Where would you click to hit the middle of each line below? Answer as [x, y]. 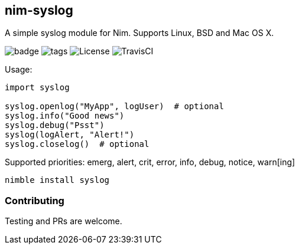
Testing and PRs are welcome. [64, 221]
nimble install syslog [57, 180]
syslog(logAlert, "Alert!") [70, 135]
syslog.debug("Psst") [55, 125]
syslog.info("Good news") [65, 116]
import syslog [37, 88]
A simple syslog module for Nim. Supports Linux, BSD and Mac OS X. [139, 33]
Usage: [19, 70]
